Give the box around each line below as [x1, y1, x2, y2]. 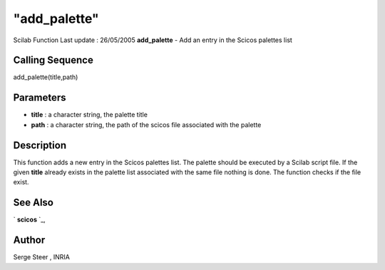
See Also [13, 196, 53, 209]
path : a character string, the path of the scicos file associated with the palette [31, 120, 262, 129]
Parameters [13, 91, 66, 104]
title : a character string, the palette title [31, 111, 148, 119]
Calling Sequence [13, 54, 94, 66]
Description [13, 139, 67, 151]
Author [13, 234, 46, 246]
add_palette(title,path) [13, 73, 78, 81]
